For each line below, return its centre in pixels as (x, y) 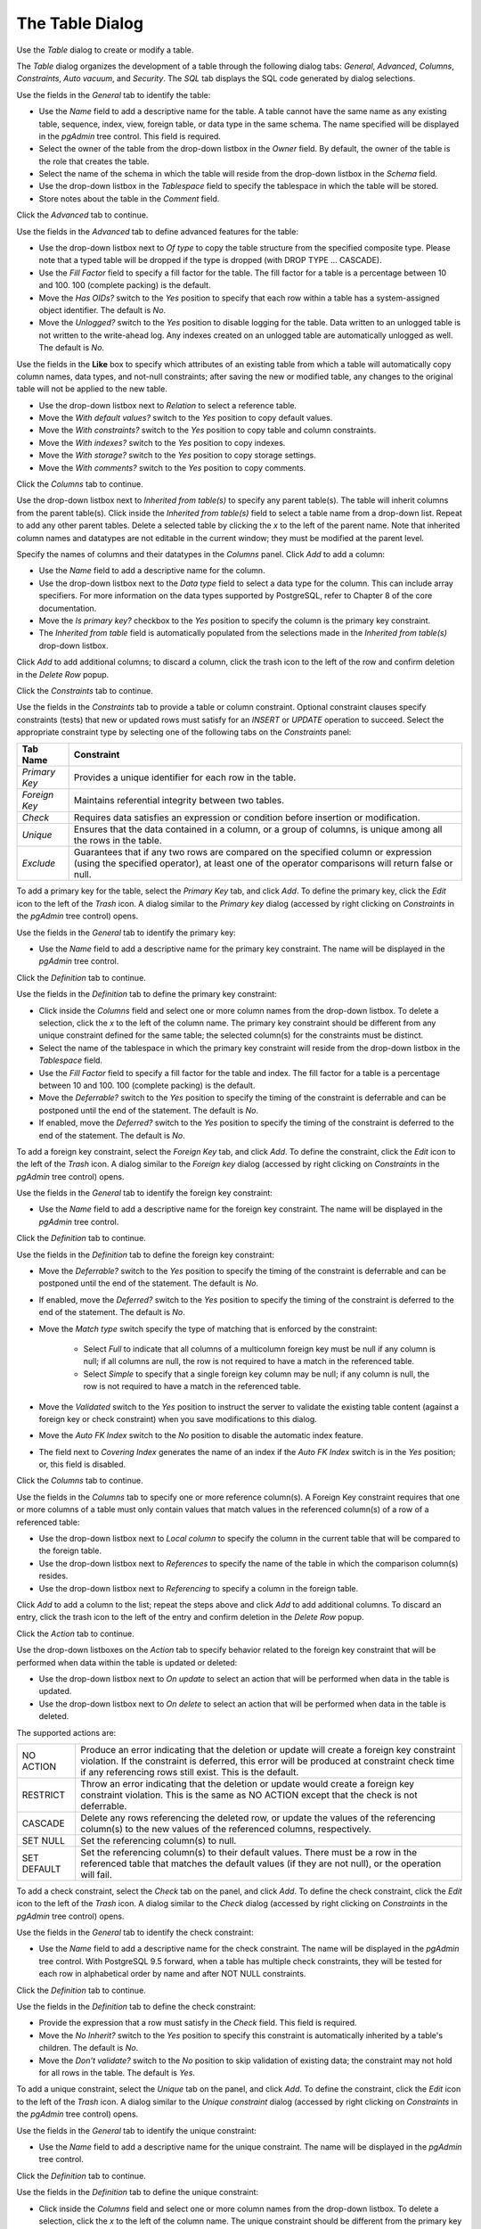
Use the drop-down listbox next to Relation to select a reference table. (168, 405)
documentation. (68, 608)
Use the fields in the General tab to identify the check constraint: (135, 1933)
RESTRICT (44, 1795)
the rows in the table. (118, 841)
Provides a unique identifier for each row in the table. (185, 777)
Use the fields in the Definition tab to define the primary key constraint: (147, 994)
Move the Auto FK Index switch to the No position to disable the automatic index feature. (201, 1435)
